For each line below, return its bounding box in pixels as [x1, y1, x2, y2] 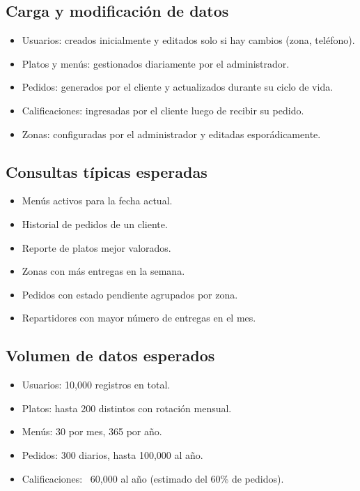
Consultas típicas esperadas [6, 160, 208, 182]
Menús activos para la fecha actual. [22, 193, 173, 208]
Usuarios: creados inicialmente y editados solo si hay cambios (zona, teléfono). [22, 33, 355, 47]
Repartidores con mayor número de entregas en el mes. [22, 310, 256, 325]
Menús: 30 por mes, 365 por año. [22, 424, 162, 439]
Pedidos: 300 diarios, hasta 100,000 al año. [22, 447, 203, 462]
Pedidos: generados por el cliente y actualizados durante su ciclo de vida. [22, 80, 334, 94]
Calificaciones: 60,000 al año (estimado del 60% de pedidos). [22, 471, 284, 485]
